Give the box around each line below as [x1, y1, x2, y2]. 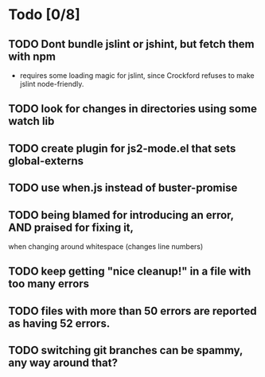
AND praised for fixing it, [8, 220, 134, 234]
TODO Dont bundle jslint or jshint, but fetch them [8, 37, 255, 51]
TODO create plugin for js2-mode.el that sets [8, 142, 236, 155]
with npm [8, 49, 56, 63]
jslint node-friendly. [19, 80, 84, 88]
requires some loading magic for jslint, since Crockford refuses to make [19, 71, 255, 80]
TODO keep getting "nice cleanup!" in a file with [8, 265, 251, 278]
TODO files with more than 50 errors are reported [8, 304, 257, 317]
